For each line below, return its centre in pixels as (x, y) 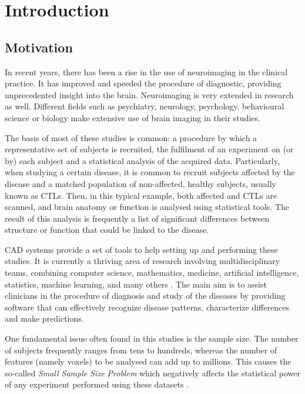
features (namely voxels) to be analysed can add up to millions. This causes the (148, 361)
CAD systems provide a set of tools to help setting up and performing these (141, 249)
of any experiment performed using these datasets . (97, 384)
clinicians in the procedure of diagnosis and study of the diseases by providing (145, 295)
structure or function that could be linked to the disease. (107, 230)
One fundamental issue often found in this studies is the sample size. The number (152, 338)
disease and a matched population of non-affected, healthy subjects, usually (141, 183)
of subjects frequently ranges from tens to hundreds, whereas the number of (141, 350)
